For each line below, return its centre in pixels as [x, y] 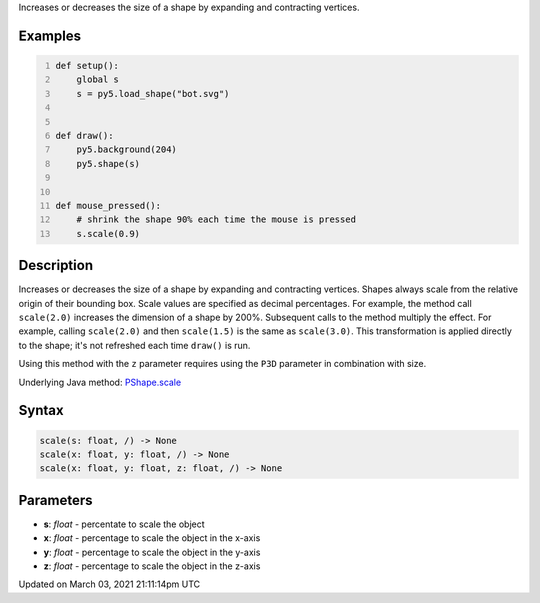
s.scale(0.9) [108, 233]
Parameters [55, 500]
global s [98, 79]
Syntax [41, 410]
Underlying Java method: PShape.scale [100, 382]
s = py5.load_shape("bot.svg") [153, 93]
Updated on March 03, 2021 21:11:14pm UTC [109, 584]
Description [56, 265]
